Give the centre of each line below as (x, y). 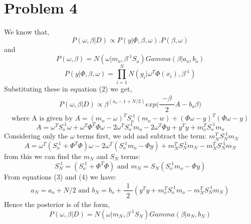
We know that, (27, 32)
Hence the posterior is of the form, (57, 204)
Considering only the (36, 136)
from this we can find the (43, 156)
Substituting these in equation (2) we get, (68, 89)
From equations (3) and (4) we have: (60, 176)
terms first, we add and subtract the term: (142, 136)
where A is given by (42, 119)
